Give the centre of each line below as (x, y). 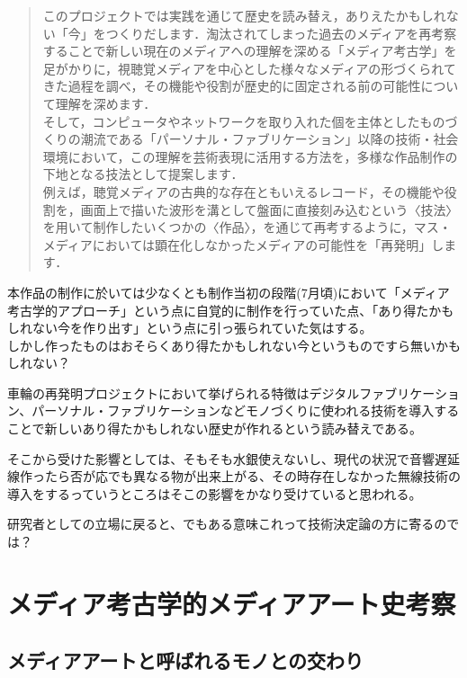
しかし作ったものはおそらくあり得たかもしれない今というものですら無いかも (234, 345)
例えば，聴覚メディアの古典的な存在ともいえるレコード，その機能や (243, 191)
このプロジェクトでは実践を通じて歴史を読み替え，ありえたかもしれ (244, 15)
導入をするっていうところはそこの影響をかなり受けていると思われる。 (215, 493)
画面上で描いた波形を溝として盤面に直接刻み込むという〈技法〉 (269, 209)
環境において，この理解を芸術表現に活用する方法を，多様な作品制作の (250, 156)
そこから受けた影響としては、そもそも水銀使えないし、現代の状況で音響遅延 (234, 458)
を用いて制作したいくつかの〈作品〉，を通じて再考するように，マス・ (247, 227)
